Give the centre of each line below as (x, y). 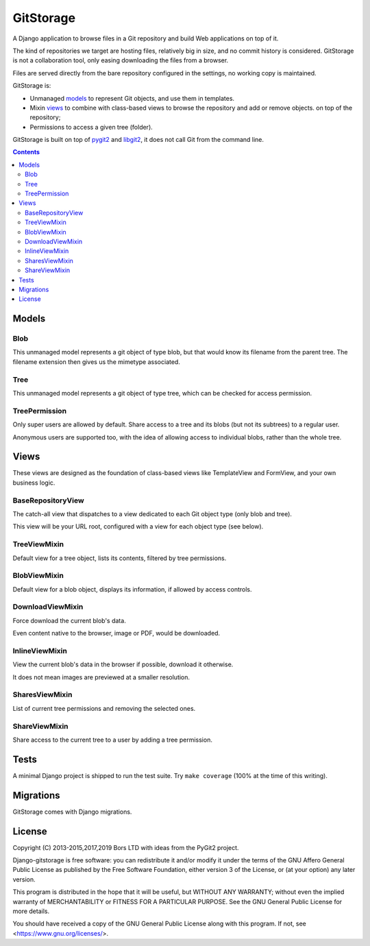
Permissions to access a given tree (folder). (91, 127)
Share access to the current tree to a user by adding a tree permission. (112, 740)
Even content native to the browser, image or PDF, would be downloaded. (116, 633)
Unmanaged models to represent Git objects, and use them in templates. (132, 98)
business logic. (34, 483)
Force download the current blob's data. (69, 620)
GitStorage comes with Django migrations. (72, 812)
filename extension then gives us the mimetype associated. (97, 362)
